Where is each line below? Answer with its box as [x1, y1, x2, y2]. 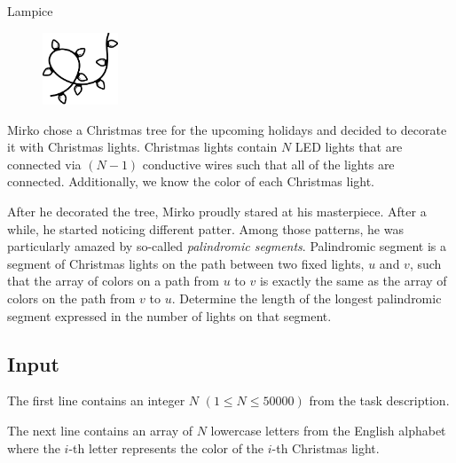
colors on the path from [7, 288, 136, 307]
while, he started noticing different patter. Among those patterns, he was [7, 219, 404, 238]
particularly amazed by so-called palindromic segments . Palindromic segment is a [7, 237, 446, 255]
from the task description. [309, 391, 450, 410]
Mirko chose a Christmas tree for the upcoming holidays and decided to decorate [7, 120, 447, 138]
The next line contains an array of [7, 420, 193, 439]
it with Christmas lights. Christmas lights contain [7, 137, 278, 156]
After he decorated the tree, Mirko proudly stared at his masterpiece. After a [7, 201, 427, 220]
